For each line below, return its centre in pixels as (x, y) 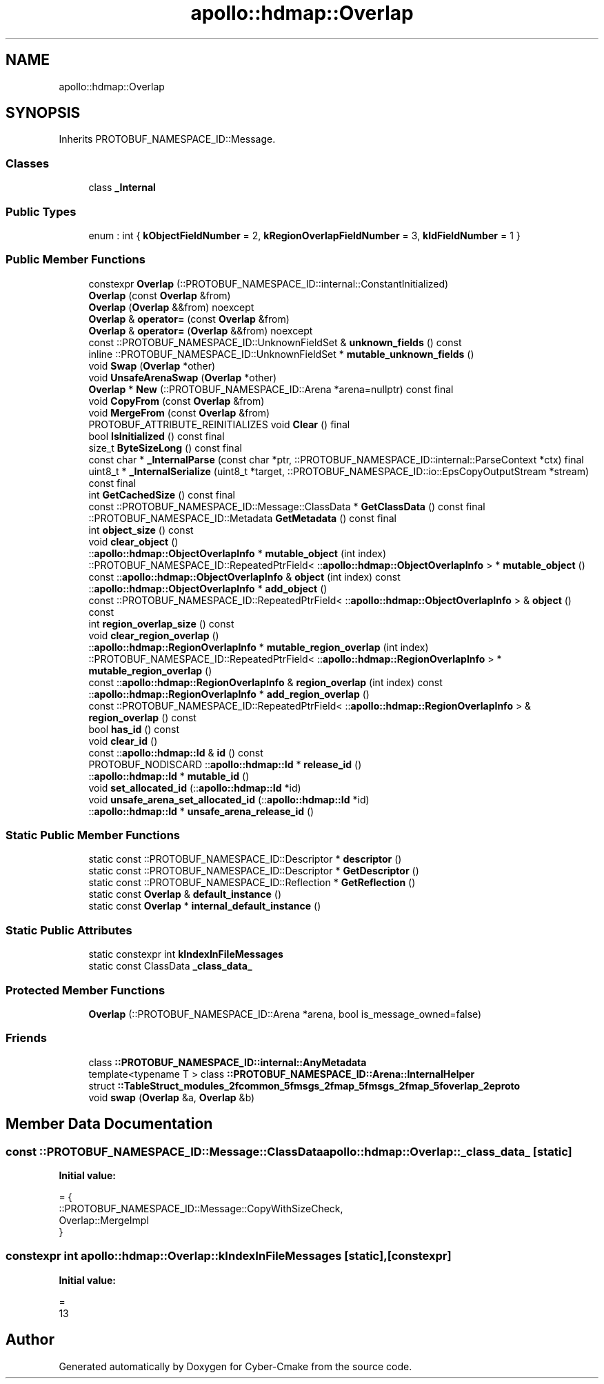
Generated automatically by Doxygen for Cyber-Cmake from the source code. (235, 1366)
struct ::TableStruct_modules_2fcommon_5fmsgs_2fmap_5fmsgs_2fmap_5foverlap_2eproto (304, 1085)
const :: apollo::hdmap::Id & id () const (176, 752)
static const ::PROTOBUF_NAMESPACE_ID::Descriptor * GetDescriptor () (254, 871)
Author (30, 1340)
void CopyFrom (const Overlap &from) (177, 401)
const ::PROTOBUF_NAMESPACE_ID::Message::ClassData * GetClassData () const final (287, 506)
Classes (28, 163)
